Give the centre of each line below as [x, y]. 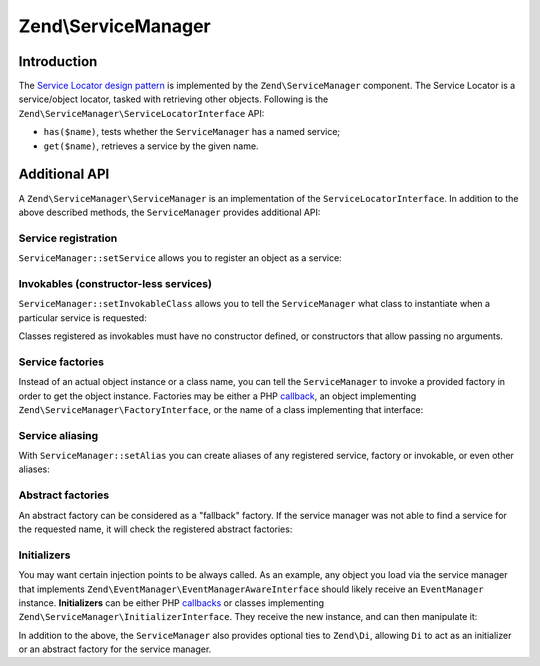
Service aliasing [58, 435]
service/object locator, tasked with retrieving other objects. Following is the [173, 99]
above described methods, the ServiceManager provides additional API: [169, 212]
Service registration [68, 238]
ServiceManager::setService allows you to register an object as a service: [180, 258]
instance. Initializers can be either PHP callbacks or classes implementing [171, 602]
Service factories [61, 362]
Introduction [58, 61]
